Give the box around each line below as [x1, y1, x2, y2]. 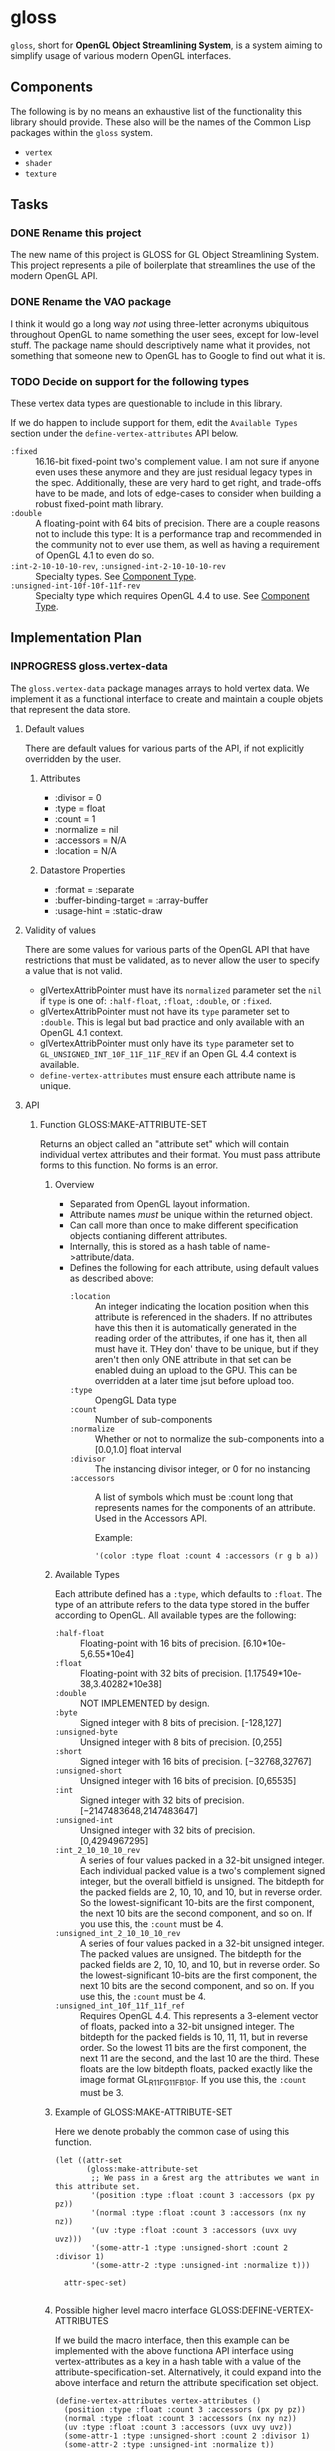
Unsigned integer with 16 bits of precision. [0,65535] [79, 1774, 297, 1786]
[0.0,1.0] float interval [94, 1443, 182, 1455]
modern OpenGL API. [10, 270, 98, 282]
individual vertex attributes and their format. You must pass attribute [39, 1148, 321, 1160]
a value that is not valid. [24, 964, 123, 976]
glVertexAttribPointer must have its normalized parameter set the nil [39, 984, 322, 996]
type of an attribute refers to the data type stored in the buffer [54, 1598, 310, 1610]
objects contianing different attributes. [69, 1229, 228, 1241]
